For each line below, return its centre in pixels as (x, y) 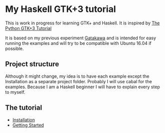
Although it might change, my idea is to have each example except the (77, 76)
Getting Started (28, 125)
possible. (14, 48)
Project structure (32, 64)
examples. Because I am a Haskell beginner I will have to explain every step (83, 87)
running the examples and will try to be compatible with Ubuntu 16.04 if (79, 43)
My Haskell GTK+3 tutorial (61, 9)
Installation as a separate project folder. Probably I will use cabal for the (79, 81)
